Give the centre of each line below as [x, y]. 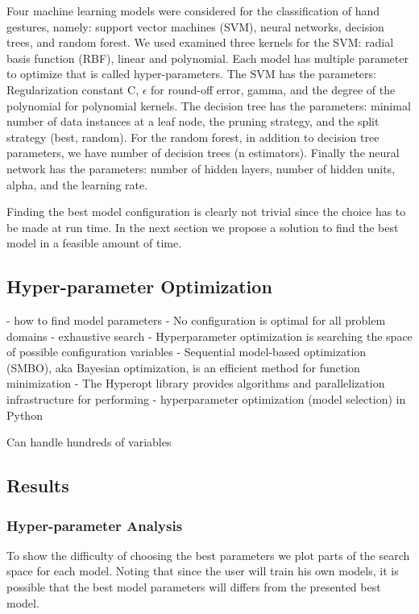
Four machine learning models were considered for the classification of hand [193, 10]
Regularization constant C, [73, 89]
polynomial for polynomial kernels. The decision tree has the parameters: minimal [209, 105]
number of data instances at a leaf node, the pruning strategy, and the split [193, 121]
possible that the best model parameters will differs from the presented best [194, 587]
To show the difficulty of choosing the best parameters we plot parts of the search [208, 555]
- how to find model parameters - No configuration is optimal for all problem [196, 320]
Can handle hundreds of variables [89, 442]
